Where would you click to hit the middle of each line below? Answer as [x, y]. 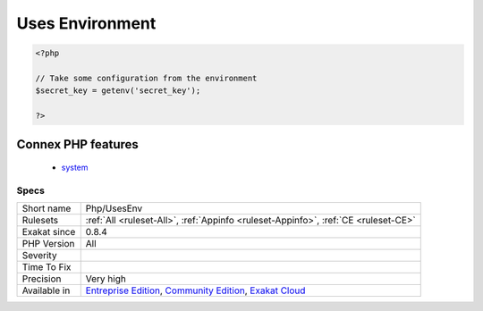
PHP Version [48, 244]
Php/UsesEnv [114, 208]
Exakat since [49, 232]
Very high [106, 279]
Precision [42, 279]
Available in [46, 290]
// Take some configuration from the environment [146, 78]
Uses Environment [86, 23]
